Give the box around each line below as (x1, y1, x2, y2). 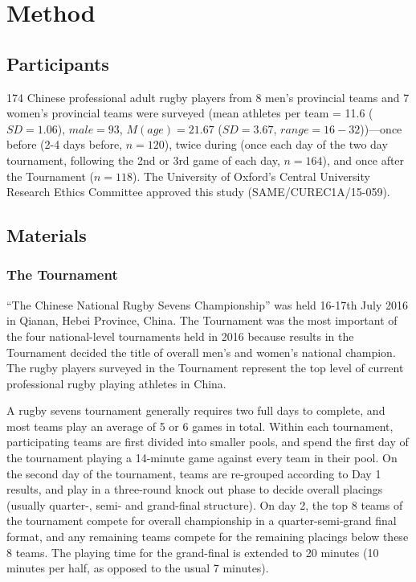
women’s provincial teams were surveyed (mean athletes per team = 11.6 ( (6, 105, 373, 121)
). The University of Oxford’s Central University (133, 167, 370, 184)
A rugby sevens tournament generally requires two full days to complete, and (6, 402, 385, 419)
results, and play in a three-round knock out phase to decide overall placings (6, 481, 383, 498)
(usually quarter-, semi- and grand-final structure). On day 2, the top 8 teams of (6, 496, 403, 513)
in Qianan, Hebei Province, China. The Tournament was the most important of (6, 312, 398, 329)
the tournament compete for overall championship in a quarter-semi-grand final (6, 512, 397, 529)
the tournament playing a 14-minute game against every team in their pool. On (6, 449, 398, 466)
